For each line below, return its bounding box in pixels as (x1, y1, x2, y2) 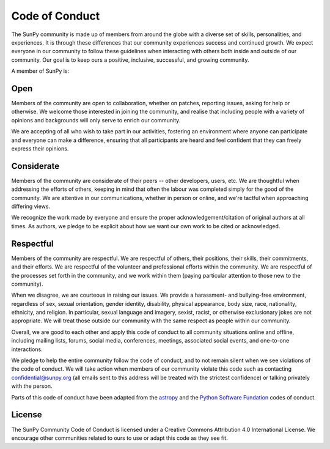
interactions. (11, 346, 43, 353)
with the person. (11, 382, 53, 390)
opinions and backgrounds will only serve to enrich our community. (11, 116, 181, 124)
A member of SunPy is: (11, 67, 70, 75)
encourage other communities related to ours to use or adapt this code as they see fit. (11, 434, 229, 442)
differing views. (11, 202, 51, 210)
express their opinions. (11, 144, 69, 152)
